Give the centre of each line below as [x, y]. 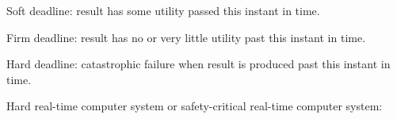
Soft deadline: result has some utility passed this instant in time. [163, 10]
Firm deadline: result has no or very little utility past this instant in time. [186, 37]
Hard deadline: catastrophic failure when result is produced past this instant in [198, 64]
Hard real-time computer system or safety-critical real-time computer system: [195, 106]
